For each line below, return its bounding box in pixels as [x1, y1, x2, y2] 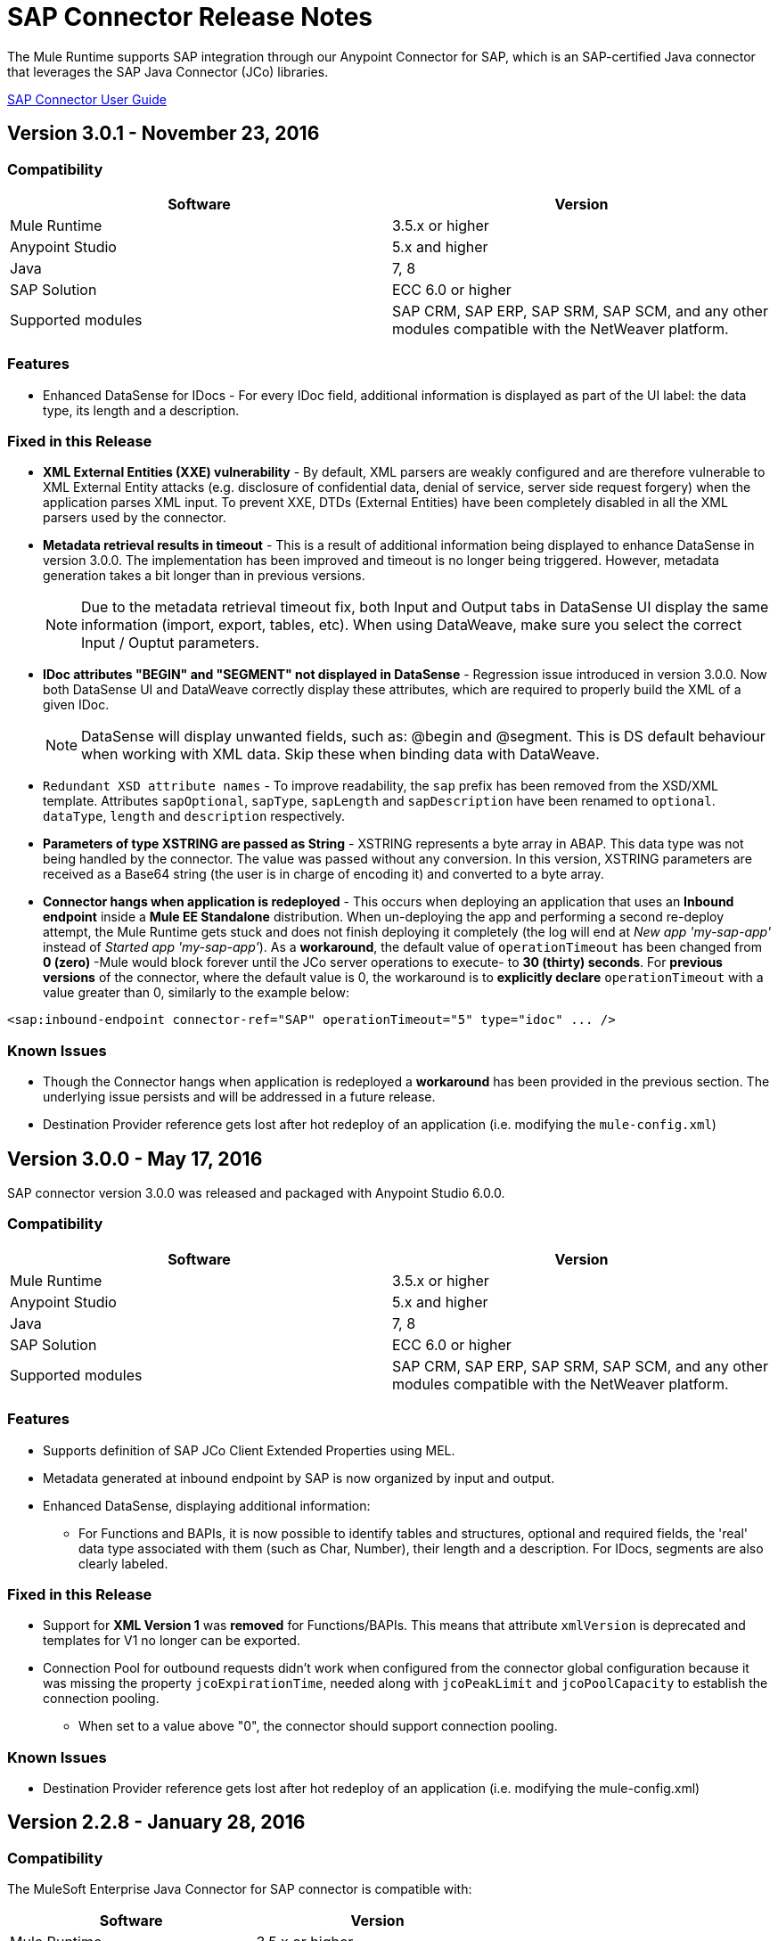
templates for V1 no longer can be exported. [43, 1633, 300, 1649]
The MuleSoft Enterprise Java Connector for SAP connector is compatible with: [7, 1881, 472, 1897]
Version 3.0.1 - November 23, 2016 [7, 122, 320, 145]
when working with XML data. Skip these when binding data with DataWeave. [81, 745, 600, 764]
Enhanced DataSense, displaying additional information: [43, 1497, 371, 1513]
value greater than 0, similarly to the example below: [43, 985, 350, 1001]
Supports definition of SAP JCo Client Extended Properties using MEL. [43, 1442, 455, 1458]
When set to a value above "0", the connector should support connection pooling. [78, 1718, 558, 1734]
